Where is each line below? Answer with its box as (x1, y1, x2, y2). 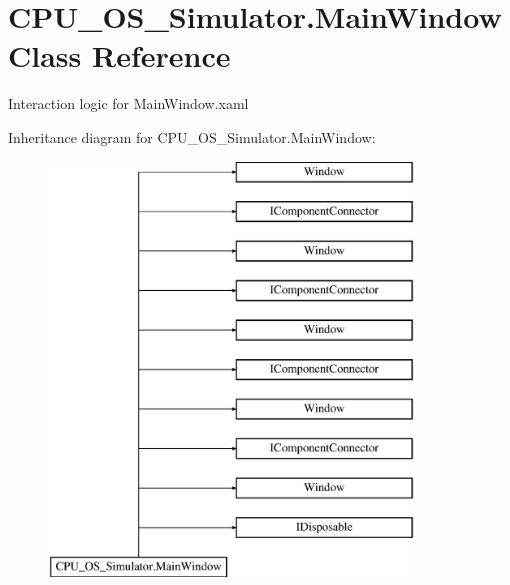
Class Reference (8, 35, 231, 76)
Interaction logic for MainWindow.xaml (8, 93, 249, 114)
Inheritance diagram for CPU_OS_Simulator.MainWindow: (8, 126, 376, 147)
